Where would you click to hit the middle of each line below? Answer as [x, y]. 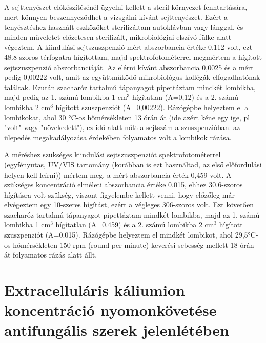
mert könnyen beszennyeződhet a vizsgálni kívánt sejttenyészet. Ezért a [116, 17]
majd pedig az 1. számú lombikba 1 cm [66, 97]
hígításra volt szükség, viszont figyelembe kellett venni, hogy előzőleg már [119, 194]
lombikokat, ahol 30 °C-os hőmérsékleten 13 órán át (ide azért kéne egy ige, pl [127, 117]
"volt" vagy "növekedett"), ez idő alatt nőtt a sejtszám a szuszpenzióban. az [122, 127]
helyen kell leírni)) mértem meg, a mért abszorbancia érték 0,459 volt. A [118, 174]
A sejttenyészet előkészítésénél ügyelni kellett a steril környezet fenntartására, [126, 7]
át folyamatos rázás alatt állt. [51, 255]
